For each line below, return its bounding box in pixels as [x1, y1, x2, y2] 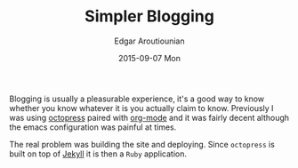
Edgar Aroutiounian [114, 36, 185, 46]
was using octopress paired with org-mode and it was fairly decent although [9, 112, 290, 123]
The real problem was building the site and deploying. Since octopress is [9, 139, 276, 149]
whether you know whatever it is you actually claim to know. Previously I [9, 102, 274, 113]
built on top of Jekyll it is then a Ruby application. [9, 148, 188, 159]
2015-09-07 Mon [118, 52, 181, 63]
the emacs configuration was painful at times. [9, 122, 177, 132]
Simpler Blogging [84, 6, 215, 27]
